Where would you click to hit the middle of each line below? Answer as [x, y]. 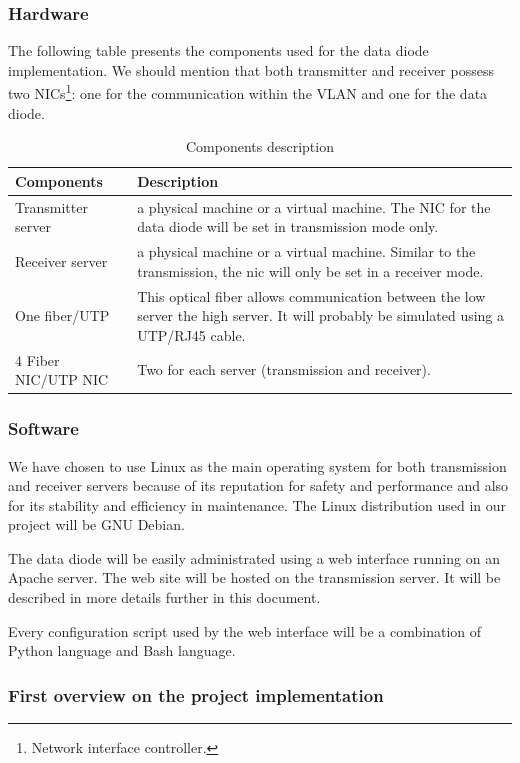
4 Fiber [37, 359]
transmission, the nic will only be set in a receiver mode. [310, 270]
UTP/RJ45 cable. [191, 334]
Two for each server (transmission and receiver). [284, 369]
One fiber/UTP [62, 315]
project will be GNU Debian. [96, 524]
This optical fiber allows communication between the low [311, 295]
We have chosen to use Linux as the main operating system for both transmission [257, 465]
